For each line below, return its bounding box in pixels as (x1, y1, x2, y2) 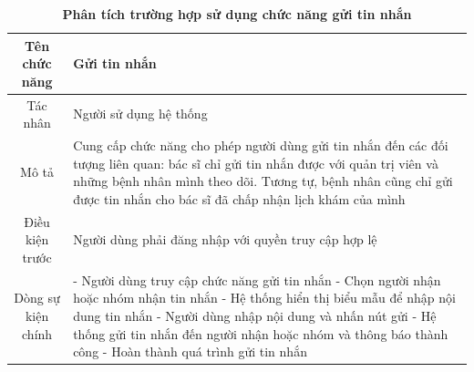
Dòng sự (14, 288, 60, 307)
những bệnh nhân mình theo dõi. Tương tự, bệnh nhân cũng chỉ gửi (73, 171, 453, 191)
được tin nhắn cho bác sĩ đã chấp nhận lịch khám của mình (73, 189, 406, 208)
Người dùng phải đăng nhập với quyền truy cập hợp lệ (73, 230, 377, 249)
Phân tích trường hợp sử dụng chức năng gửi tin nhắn (62, 5, 412, 23)
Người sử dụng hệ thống (73, 104, 208, 123)
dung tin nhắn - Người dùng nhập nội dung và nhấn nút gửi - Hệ (73, 305, 437, 325)
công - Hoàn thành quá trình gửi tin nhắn (73, 342, 307, 361)
